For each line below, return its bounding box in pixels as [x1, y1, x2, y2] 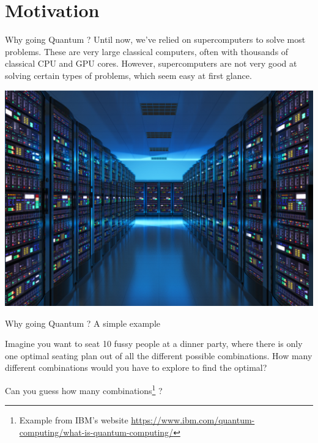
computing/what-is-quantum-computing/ [19, 425, 174, 438]
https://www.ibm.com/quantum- [131, 414, 255, 426]
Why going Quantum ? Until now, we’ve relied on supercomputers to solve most [5, 33, 306, 46]
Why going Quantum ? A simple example [5, 316, 161, 329]
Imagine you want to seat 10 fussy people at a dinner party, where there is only [5, 337, 303, 350]
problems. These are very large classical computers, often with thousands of [5, 45, 289, 58]
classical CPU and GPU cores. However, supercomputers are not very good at [5, 57, 297, 70]
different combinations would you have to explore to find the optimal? [5, 361, 267, 374]
